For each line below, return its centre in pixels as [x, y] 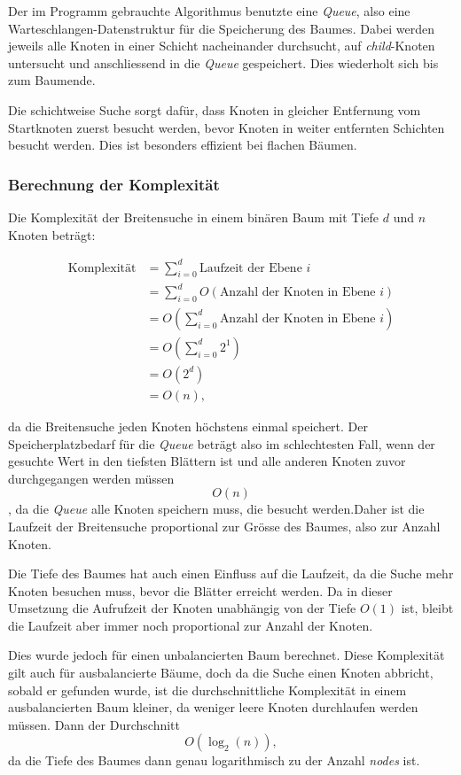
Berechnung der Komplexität [114, 184]
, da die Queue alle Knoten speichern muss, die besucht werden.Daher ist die [216, 509]
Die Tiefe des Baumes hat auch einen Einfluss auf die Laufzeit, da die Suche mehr [231, 573]
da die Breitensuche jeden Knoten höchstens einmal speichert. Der [188, 426]
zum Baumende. [52, 80]
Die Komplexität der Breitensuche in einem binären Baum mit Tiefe [194, 217]
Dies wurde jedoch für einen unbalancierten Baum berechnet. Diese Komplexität [227, 655]
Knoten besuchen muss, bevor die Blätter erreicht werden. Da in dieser [200, 590]
